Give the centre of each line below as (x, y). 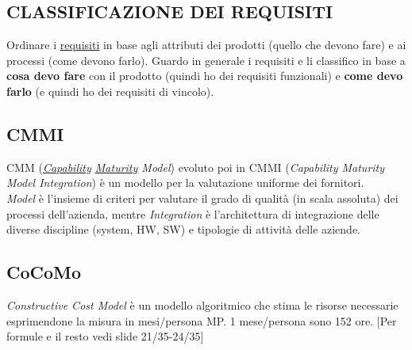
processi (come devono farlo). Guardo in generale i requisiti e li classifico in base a (206, 60)
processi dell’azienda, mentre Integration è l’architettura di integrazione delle (193, 213)
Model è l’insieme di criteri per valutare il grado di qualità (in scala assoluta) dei (202, 198)
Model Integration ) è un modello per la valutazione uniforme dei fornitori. (185, 183)
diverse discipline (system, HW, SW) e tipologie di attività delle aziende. (184, 229)
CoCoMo (44, 272)
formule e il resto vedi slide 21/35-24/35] (105, 336)
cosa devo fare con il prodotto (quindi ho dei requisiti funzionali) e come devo (205, 76)
